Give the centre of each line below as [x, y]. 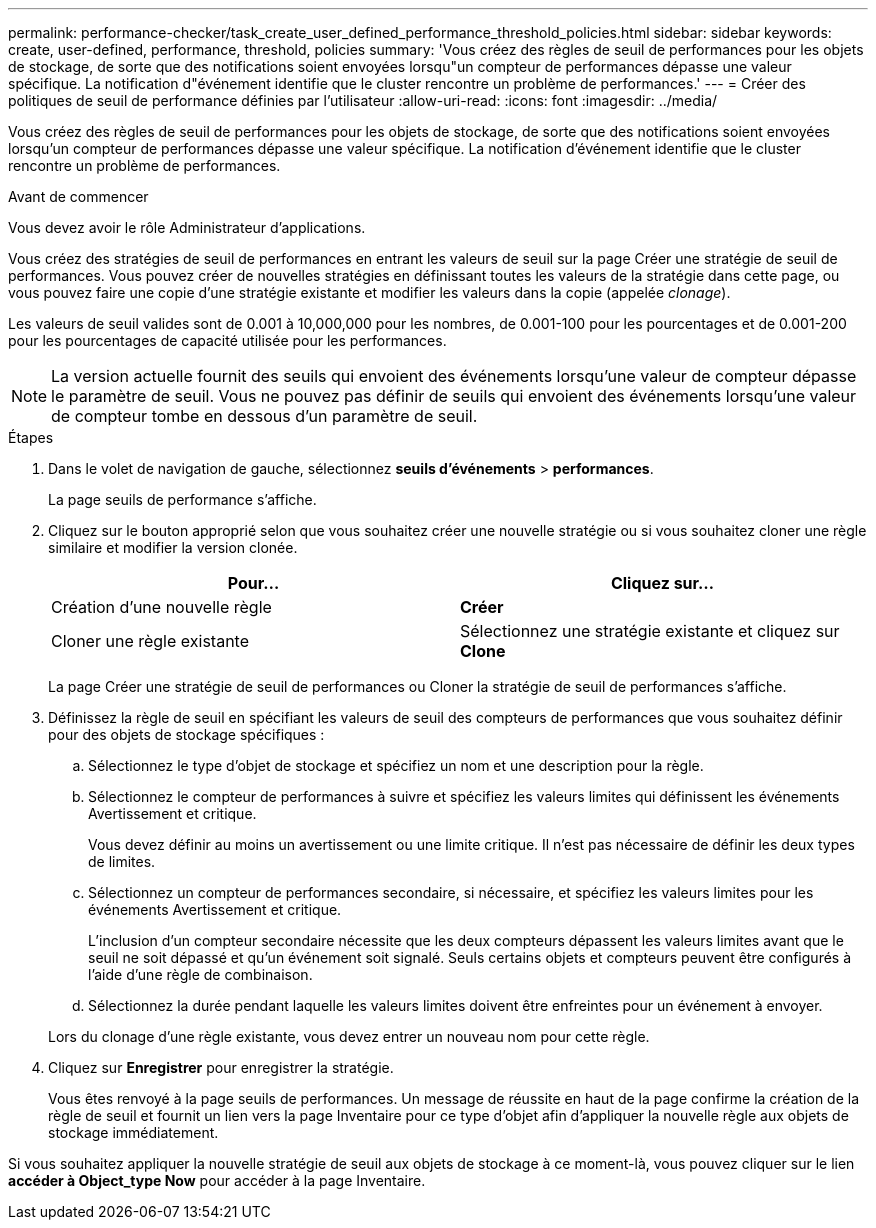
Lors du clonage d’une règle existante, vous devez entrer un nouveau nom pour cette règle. [349, 1036]
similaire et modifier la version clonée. [173, 547]
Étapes [31, 437]
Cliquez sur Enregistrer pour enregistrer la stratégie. [221, 1067]
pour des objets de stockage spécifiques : [186, 734]
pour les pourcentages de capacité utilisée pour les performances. [227, 340]
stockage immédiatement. [133, 1132]
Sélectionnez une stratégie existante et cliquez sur [650, 631]
